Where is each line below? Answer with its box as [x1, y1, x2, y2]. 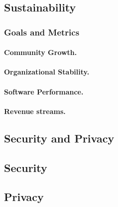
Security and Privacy [4, 130, 115, 145]
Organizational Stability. [4, 66, 90, 77]
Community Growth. [4, 47, 77, 57]
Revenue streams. [4, 105, 66, 116]
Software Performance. [4, 86, 84, 96]
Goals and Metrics [4, 25, 80, 38]
